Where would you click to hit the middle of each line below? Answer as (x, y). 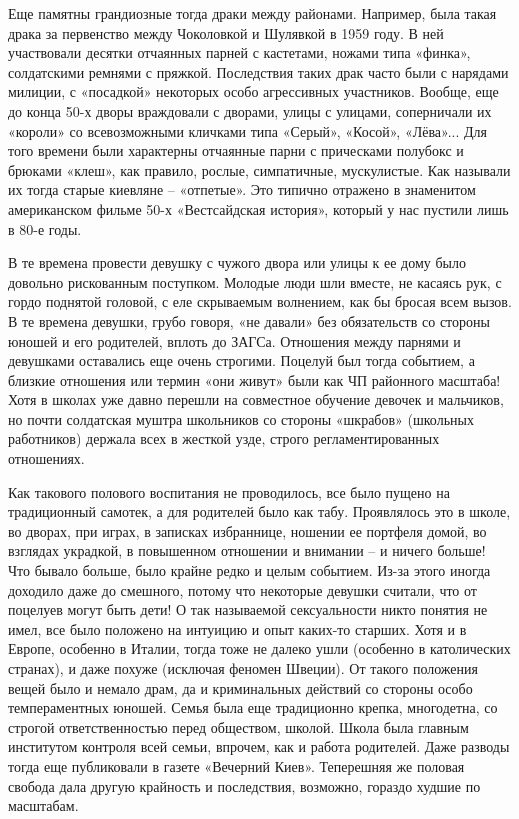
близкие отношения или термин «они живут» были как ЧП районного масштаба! (254, 379)
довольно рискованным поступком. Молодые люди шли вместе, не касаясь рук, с (255, 281)
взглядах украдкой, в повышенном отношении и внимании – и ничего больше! (247, 550)
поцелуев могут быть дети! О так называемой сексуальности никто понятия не (248, 609)
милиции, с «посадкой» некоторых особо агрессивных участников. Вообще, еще (253, 91)
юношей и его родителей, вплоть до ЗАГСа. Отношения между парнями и (234, 340)
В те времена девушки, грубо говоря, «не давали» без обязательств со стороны (249, 320)
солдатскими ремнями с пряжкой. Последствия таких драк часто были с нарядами (258, 71)
